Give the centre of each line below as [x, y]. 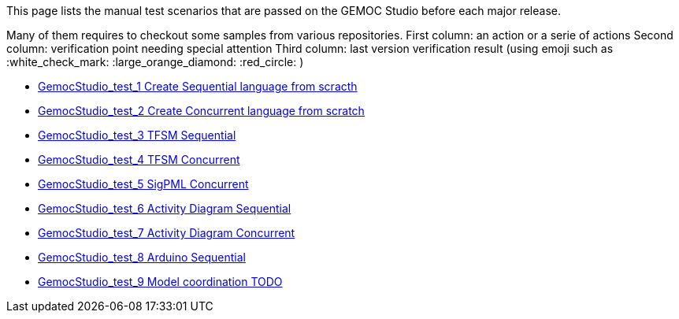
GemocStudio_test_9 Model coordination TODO [160, 282]
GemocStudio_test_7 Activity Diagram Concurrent [167, 233]
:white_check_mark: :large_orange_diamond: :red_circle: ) [155, 62]
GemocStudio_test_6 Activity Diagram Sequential [165, 208]
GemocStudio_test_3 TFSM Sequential [137, 135]
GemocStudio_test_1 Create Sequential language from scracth [198, 86]
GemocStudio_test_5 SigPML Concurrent [143, 184]
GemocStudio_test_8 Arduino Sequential [142, 257]
